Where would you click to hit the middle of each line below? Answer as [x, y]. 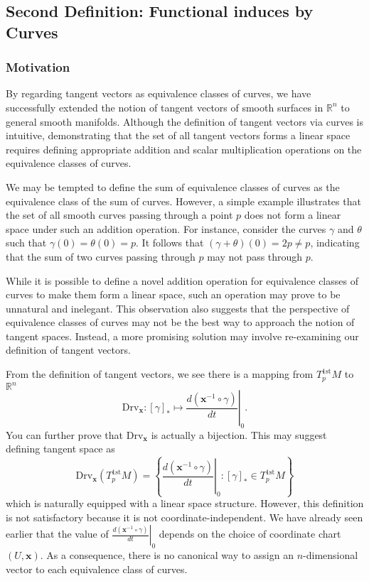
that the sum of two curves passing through [101, 256]
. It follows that [170, 243]
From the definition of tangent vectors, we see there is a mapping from [160, 374]
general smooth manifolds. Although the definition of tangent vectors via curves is [184, 121]
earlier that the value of [57, 534]
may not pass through [255, 256]
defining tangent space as [60, 449]
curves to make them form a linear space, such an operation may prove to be [173, 294]
